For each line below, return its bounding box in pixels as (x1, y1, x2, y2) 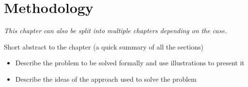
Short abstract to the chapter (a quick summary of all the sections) (4, 41, 203, 51)
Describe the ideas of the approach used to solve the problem (15, 74, 197, 84)
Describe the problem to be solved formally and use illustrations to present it (15, 58, 245, 68)
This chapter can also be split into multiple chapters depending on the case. (4, 25, 227, 36)
